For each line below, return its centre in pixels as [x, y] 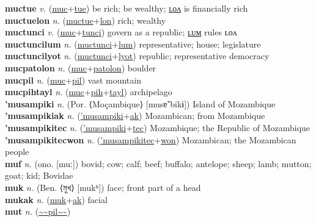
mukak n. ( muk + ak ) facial [56, 199]
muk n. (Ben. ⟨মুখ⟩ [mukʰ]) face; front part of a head [103, 187]
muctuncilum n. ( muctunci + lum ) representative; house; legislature [133, 44]
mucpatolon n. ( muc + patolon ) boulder [81, 67]
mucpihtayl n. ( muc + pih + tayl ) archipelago [89, 92]
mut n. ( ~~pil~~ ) [38, 211]
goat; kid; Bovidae [39, 175]
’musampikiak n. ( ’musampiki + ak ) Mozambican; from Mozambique [135, 116]
